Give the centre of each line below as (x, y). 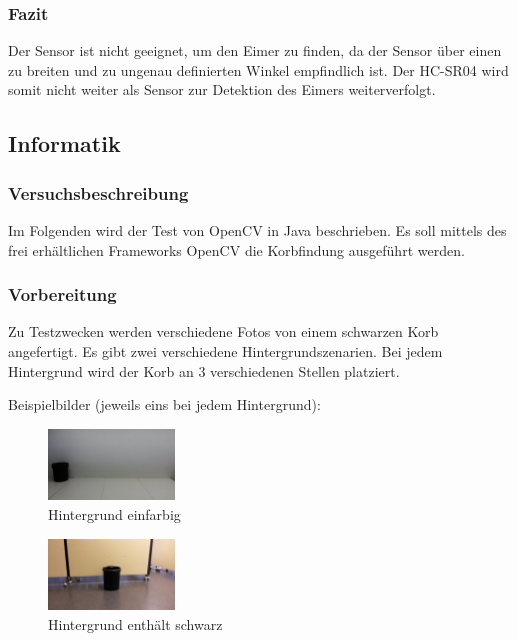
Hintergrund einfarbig (114, 513)
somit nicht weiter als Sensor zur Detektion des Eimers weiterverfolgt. (222, 89)
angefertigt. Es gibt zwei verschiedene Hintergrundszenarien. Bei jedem (225, 351)
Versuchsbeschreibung (98, 192)
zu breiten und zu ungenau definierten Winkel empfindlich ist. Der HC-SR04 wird (258, 69)
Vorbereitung (62, 294)
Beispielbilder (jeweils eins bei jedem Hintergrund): (164, 404)
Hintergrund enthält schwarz (135, 623)
